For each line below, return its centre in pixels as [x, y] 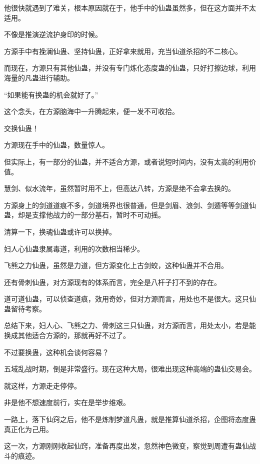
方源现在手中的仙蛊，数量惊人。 [56, 145]
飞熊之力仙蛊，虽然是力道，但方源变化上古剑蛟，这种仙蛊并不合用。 [116, 265]
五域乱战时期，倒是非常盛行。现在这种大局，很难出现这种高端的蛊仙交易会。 [130, 369]
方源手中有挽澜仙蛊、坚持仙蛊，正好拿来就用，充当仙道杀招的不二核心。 [123, 51]
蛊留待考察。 [25, 308]
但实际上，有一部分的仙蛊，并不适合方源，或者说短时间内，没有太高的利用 [126, 161]
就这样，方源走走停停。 [42, 385]
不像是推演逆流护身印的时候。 [53, 34]
